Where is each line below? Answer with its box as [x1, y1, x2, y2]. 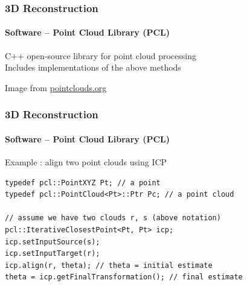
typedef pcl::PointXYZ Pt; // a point [5, 178, 161, 187]
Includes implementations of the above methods [5, 61, 181, 74]
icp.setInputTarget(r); [5, 249, 100, 258]
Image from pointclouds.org [5, 81, 107, 94]
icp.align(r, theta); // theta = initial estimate [5, 261, 213, 270]
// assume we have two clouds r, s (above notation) [5, 214, 221, 223]
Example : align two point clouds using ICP [5, 156, 167, 168]
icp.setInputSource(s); [5, 237, 100, 246]
